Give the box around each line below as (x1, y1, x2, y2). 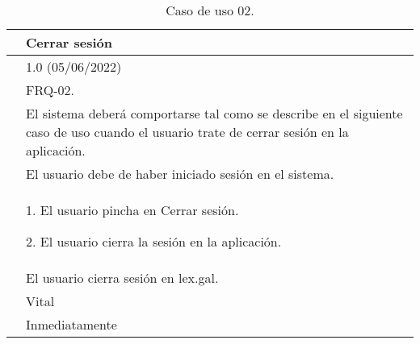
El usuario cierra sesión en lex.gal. (26, 268, 219, 287)
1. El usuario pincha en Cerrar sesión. (26, 201, 239, 219)
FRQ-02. (26, 81, 75, 99)
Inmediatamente (26, 315, 117, 334)
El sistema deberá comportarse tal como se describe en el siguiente (26, 104, 403, 122)
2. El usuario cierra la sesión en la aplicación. (26, 232, 282, 251)
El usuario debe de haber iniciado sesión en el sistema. (26, 164, 334, 183)
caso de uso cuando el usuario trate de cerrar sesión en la (26, 122, 349, 141)
